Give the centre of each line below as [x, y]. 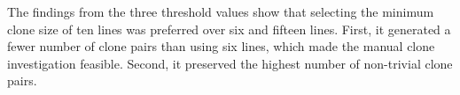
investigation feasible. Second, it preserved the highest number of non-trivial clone [230, 63]
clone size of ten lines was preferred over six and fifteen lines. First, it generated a [229, 29]
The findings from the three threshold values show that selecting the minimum [221, 11]
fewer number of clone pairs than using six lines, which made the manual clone [221, 46]
